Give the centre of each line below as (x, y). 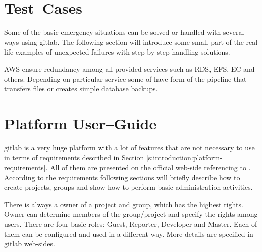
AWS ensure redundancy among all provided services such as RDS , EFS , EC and (129, 68)
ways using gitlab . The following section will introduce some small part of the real (131, 42)
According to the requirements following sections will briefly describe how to (122, 177)
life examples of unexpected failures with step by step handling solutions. (117, 52)
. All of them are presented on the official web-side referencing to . (148, 167)
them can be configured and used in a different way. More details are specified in (129, 234)
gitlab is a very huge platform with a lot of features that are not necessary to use (129, 147)
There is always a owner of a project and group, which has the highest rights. (124, 204)
